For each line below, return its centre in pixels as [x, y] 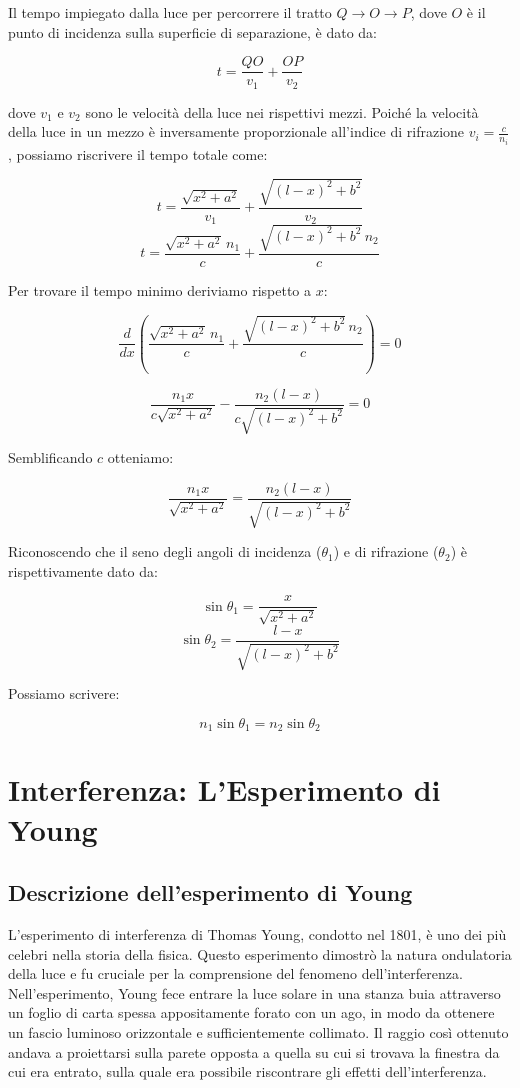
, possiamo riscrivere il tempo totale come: [138, 153]
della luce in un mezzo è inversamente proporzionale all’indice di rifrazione [236, 131]
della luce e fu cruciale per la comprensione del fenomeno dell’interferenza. [235, 973]
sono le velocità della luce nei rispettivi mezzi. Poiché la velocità [282, 111]
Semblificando [50, 457]
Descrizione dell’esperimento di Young [210, 892]
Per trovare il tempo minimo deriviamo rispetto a [160, 289]
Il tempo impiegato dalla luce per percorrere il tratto [170, 12]
